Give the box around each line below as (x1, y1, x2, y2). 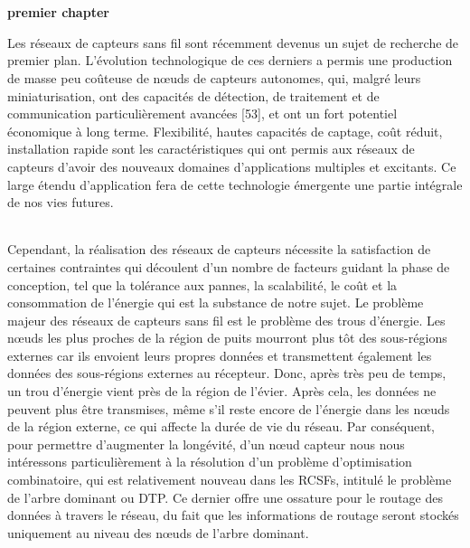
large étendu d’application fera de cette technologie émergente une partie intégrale (7, 175, 463, 194)
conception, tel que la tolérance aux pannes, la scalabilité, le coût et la (7, 275, 398, 294)
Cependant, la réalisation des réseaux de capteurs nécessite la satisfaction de (7, 240, 431, 259)
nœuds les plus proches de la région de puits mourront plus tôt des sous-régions (7, 328, 447, 347)
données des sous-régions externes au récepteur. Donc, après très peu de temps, (7, 364, 446, 383)
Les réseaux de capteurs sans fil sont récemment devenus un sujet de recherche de (7, 33, 459, 52)
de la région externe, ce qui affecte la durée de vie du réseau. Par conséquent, (7, 417, 435, 436)
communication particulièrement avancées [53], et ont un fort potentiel (7, 104, 398, 123)
